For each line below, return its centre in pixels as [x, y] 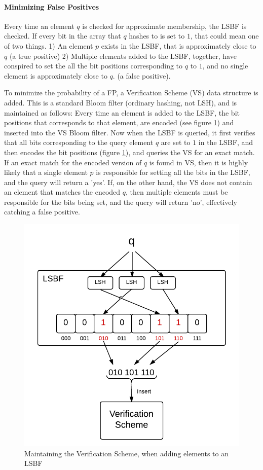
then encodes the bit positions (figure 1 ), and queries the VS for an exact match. [129, 152]
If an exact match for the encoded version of [73, 162]
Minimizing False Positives [52, 6]
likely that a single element [46, 172]
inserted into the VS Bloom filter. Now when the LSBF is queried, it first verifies [130, 132]
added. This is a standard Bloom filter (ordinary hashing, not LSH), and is [121, 102]
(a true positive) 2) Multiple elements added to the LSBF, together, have [123, 56]
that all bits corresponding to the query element [79, 142]
